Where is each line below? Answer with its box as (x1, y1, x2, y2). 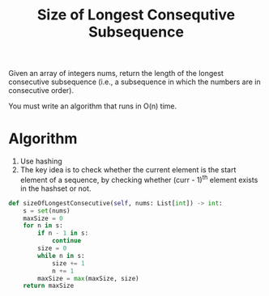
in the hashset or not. (19, 184, 92, 193)
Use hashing (19, 156, 62, 167)
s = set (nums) (23, 206, 70, 215)
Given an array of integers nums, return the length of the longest (8, 69, 224, 78)
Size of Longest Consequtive (36, 6, 236, 24)
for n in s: (23, 222, 63, 230)
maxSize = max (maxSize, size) (37, 274, 139, 282)
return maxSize (23, 281, 75, 290)
